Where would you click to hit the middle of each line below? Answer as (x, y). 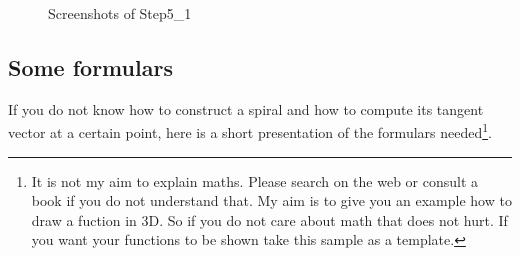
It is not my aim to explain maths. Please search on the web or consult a (255, 180)
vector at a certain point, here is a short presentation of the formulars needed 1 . (250, 131)
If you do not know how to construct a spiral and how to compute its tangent (246, 108)
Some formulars (90, 66)
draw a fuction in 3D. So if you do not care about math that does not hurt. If (269, 219)
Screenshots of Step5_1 (120, 13)
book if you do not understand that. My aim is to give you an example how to (271, 200)
